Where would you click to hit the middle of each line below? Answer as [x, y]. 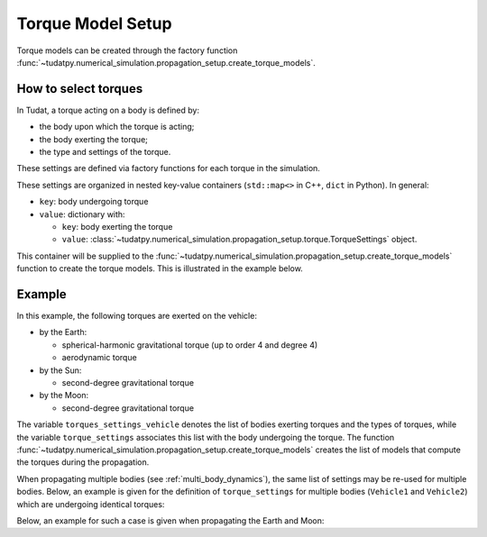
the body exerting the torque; [94, 139]
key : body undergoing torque [94, 202]
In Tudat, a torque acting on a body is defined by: [108, 110]
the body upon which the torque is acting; [117, 127]
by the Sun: [60, 370]
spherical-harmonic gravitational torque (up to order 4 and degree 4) [190, 345]
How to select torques [80, 89]
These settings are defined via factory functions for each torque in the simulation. [168, 168]
